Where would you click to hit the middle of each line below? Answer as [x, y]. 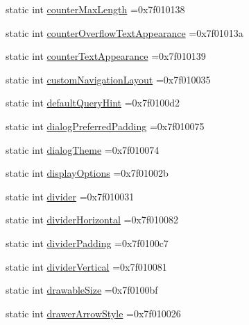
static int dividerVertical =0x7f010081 [86, 266]
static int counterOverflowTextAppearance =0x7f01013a [124, 32]
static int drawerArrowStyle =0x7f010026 [93, 313]
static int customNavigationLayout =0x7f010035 [108, 79]
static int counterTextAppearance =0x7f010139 [106, 56]
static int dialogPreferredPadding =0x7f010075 [105, 126]
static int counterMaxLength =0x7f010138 [95, 9]
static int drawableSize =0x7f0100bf [82, 290]
